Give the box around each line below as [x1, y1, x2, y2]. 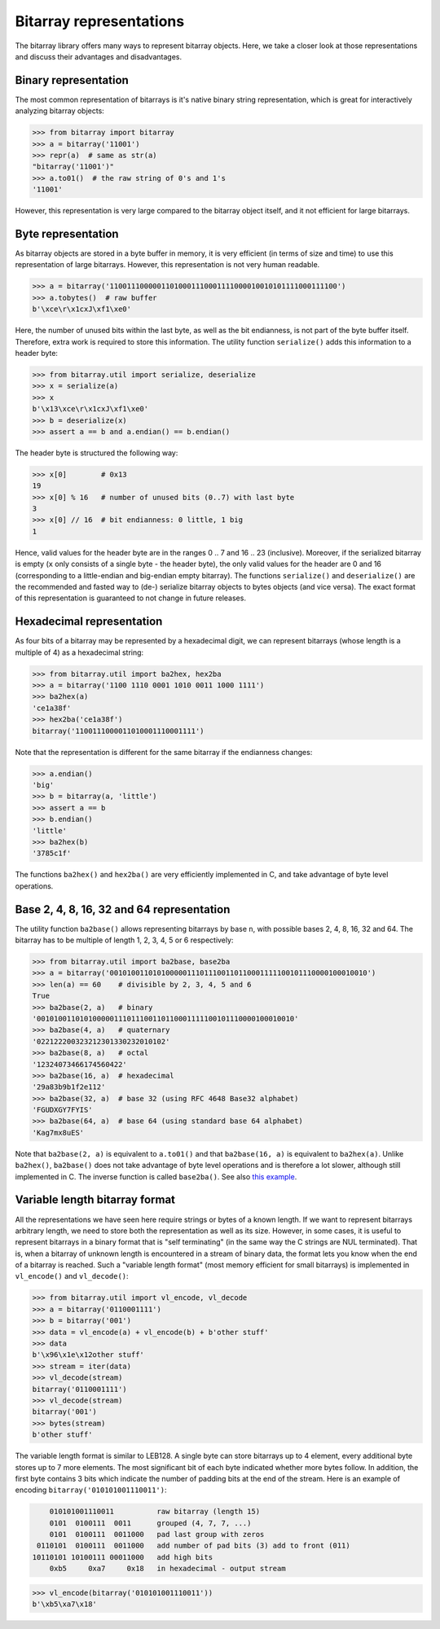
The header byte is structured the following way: [15, 448, 178, 458]
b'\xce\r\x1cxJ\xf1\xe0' [32, 305, 132, 314]
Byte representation [15, 226, 119, 240]
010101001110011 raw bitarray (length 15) [49, 1507, 261, 1517]
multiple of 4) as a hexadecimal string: [15, 648, 144, 657]
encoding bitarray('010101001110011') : [15, 1485, 167, 1495]
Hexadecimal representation [15, 615, 163, 629]
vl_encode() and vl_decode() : [15, 1271, 130, 1281]
